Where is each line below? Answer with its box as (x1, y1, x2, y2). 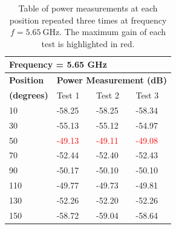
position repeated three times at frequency (9, 13, 167, 26)
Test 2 (96, 89, 119, 102)
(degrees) (9, 89, 48, 102)
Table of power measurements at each (18, 2, 158, 14)
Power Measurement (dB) (56, 74, 167, 86)
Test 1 (56, 89, 80, 102)
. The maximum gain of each (59, 25, 166, 38)
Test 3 (135, 89, 159, 102)
